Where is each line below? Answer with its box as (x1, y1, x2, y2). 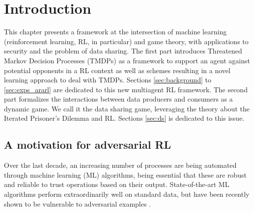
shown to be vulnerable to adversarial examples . (4, 198, 151, 209)
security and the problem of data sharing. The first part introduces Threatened (4, 46, 242, 56)
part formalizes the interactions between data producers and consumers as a (4, 94, 233, 104)
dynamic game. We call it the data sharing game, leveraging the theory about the (4, 103, 250, 113)
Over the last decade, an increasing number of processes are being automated (4, 160, 237, 170)
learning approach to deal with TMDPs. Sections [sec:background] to (4, 75, 211, 85)
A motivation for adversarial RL (4, 137, 171, 152)
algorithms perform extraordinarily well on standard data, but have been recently (4, 189, 250, 199)
